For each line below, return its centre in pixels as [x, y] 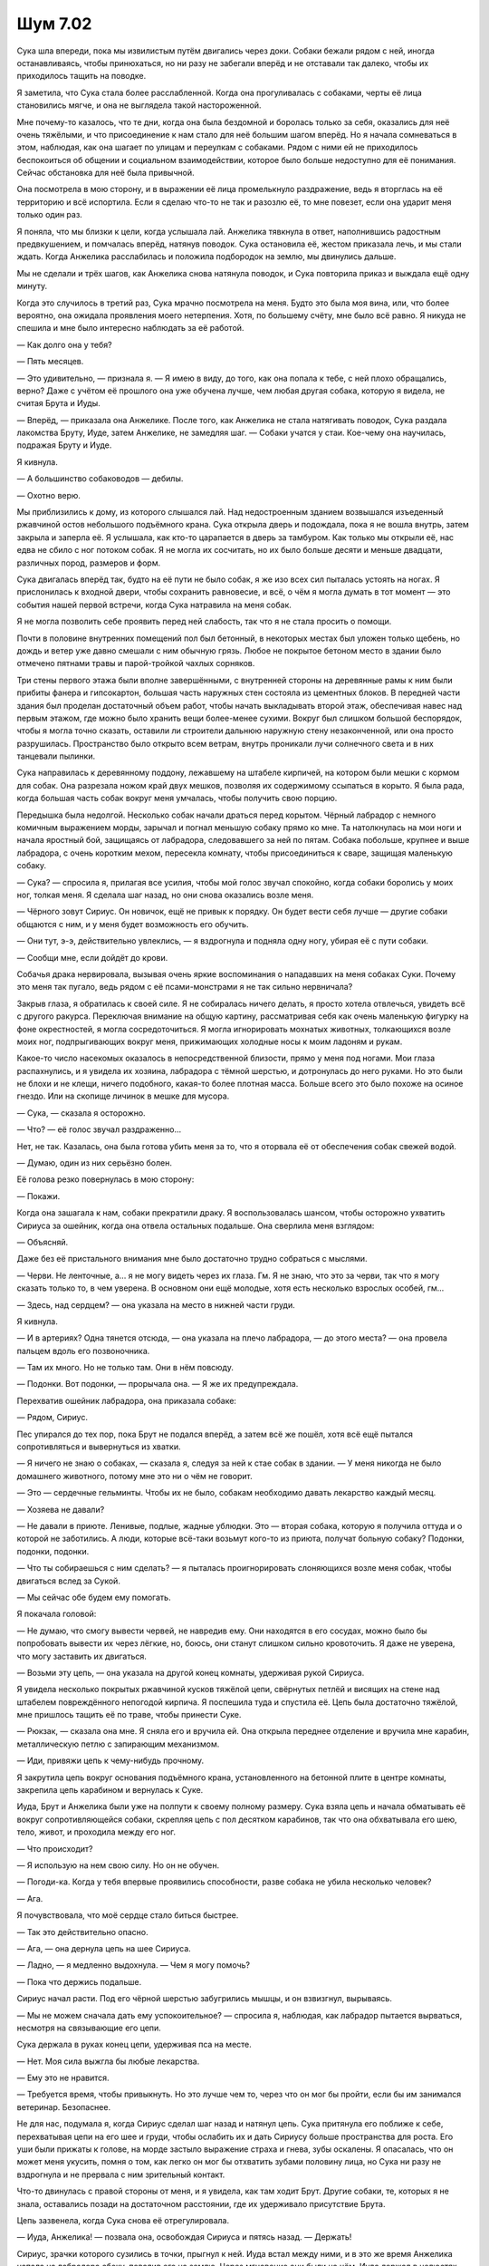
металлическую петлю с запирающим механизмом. [118, 1744]
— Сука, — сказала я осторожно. [81, 1113]
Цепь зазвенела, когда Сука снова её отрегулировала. [123, 2220]
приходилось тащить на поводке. [81, 76]
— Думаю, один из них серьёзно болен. [94, 1163]
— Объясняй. [43, 1242]
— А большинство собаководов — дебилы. [100, 479]
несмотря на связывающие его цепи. [89, 2028]
